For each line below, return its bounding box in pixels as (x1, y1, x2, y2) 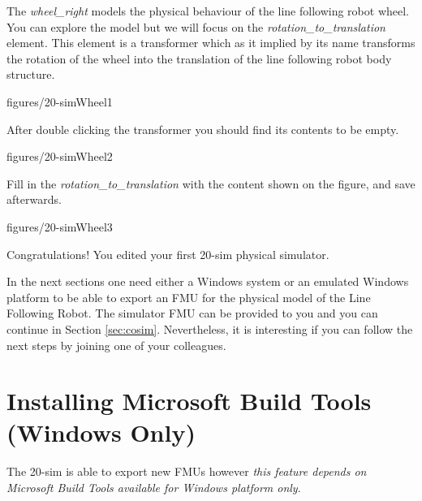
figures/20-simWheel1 (6, 93, 113, 110)
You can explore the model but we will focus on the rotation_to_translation (6, 18, 385, 35)
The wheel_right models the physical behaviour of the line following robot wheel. (6, 2, 409, 19)
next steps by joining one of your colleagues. (6, 336, 226, 353)
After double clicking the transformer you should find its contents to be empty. (6, 120, 399, 137)
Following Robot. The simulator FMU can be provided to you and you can (6, 304, 378, 322)
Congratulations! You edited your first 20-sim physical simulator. (6, 245, 329, 262)
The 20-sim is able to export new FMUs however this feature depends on (6, 463, 367, 480)
